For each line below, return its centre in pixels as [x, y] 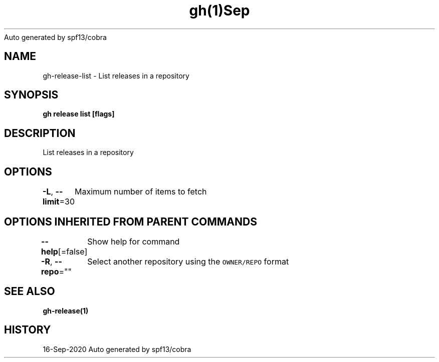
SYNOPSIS [31, 95]
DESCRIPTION [40, 133]
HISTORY [28, 330]
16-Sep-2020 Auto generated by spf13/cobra [117, 349]
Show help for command [134, 241]
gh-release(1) [66, 310]
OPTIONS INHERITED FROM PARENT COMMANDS [131, 221]
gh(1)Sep [220, 10]
